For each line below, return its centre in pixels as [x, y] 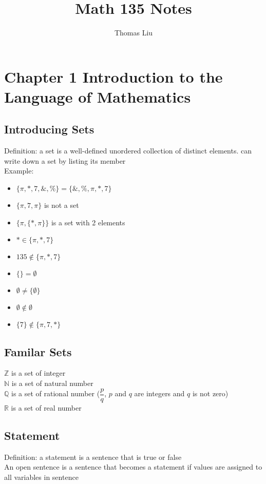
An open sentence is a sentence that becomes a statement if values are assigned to [133, 467]
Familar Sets [38, 351]
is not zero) [210, 393]
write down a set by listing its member [65, 160]
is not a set [61, 205]
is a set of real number [46, 407]
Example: [19, 171]
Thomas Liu [134, 33]
